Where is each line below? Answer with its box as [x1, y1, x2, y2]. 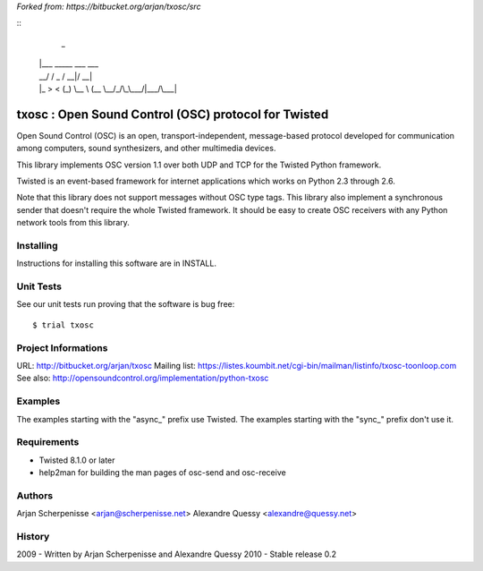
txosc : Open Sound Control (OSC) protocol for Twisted [16, 107, 329, 122]
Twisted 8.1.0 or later [38, 455, 115, 465]
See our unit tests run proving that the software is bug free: [16, 299, 235, 310]
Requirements [16, 436, 80, 448]
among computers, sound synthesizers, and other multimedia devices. [16, 143, 276, 154]
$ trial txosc [32, 320, 94, 330]
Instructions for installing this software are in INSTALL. [16, 258, 216, 268]
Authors [16, 489, 54, 501]
